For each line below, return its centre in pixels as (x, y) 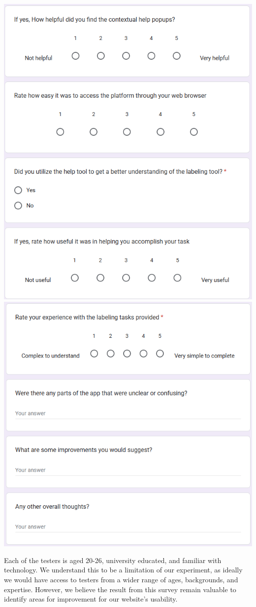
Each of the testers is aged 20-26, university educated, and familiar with (113, 560)
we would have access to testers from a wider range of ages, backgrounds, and (121, 579)
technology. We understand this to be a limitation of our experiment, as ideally (123, 570)
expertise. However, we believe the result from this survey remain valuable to (120, 589)
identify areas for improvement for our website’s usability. (91, 599)
